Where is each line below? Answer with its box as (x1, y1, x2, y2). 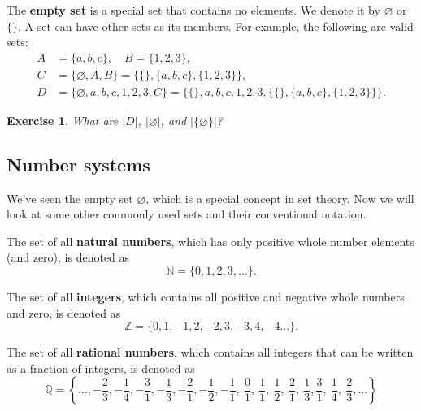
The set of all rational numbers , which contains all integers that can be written (7, 344, 414, 361)
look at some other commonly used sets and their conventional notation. (7, 205, 367, 223)
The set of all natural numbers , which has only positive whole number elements (7, 232, 414, 249)
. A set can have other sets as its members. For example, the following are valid (18, 17, 414, 34)
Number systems (7, 151, 150, 176)
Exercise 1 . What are (7, 111, 119, 128)
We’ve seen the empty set (7, 189, 133, 206)
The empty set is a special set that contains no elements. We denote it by (7, 2, 380, 18)
